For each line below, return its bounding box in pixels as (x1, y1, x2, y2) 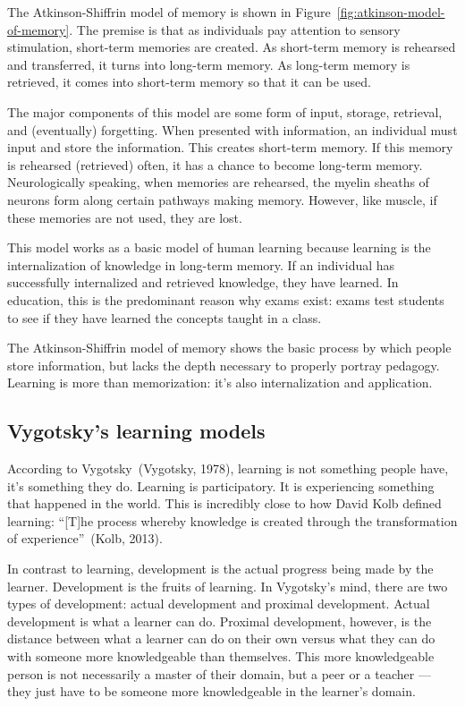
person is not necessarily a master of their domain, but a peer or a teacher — (7, 664, 431, 683)
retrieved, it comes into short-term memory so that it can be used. (7, 72, 371, 91)
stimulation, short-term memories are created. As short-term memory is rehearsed (7, 38, 456, 56)
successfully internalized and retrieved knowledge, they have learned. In (7, 273, 399, 292)
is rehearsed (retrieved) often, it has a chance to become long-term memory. (7, 155, 423, 174)
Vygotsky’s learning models (7, 417, 266, 445)
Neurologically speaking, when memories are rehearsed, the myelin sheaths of (7, 173, 429, 191)
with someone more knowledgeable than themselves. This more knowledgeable (7, 647, 435, 666)
